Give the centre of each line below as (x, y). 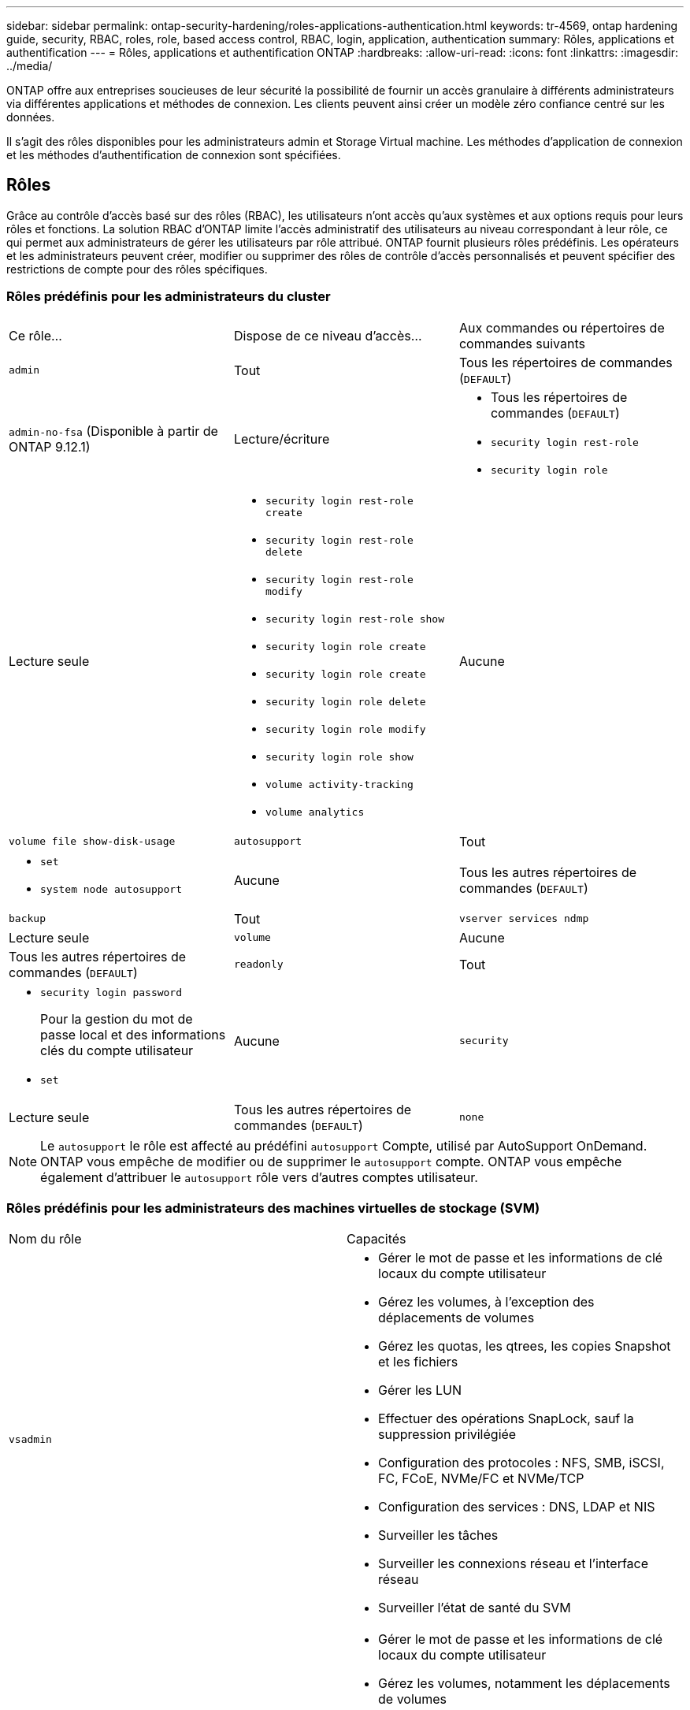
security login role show (339, 756)
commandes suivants (522, 343)
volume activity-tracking (339, 784)
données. (31, 117)
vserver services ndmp (524, 919)
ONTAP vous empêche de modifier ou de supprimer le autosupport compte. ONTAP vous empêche (331, 1161)
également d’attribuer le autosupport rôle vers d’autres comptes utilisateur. (259, 1177)
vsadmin (30, 1439)
